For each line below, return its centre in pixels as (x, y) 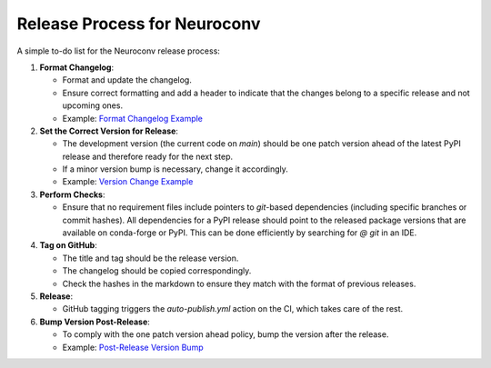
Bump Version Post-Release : (95, 322)
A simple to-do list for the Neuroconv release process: (118, 51)
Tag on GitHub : (68, 245)
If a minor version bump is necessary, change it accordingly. (175, 169)
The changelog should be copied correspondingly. (157, 271)
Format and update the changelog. (127, 80)
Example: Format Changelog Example (133, 118)
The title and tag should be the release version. (150, 258)
